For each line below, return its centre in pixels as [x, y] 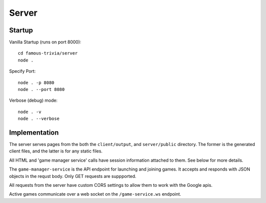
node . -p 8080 [36, 83]
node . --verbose [39, 119]
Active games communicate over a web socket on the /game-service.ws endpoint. [95, 194]
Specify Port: [22, 71]
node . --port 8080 [41, 89]
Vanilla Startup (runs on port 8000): [45, 42]
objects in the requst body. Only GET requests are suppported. [73, 176]
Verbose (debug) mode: [33, 100]
